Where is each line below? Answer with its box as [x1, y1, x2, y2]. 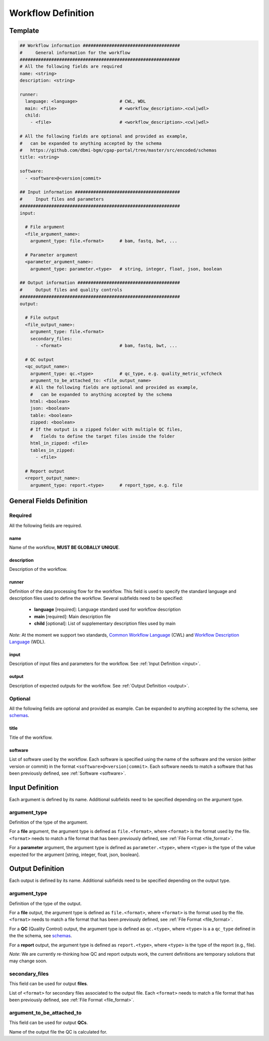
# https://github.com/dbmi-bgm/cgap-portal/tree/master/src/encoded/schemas [19, 148, 217, 153]
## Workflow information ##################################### [19, 43, 180, 48]
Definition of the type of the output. [9, 900, 82, 906]
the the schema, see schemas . [9, 933, 72, 939]
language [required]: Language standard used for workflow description [34, 606, 181, 613]
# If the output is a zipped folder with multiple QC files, [30, 426, 183, 432]
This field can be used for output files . [9, 981, 88, 987]
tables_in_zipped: [30, 447, 75, 453]
